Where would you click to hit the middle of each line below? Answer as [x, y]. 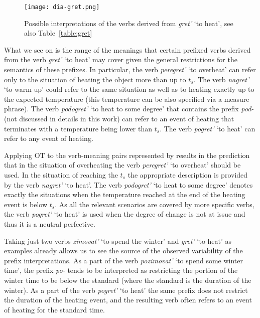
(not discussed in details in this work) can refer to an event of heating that [119, 118]
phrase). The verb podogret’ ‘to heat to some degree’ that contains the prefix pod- [129, 109]
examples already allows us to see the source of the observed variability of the [123, 251]
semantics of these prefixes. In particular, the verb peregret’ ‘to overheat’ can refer [130, 69]
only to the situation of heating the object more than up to [95, 79]
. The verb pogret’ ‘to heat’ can [208, 128]
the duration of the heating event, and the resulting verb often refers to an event [128, 300]
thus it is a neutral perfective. [50, 223]
